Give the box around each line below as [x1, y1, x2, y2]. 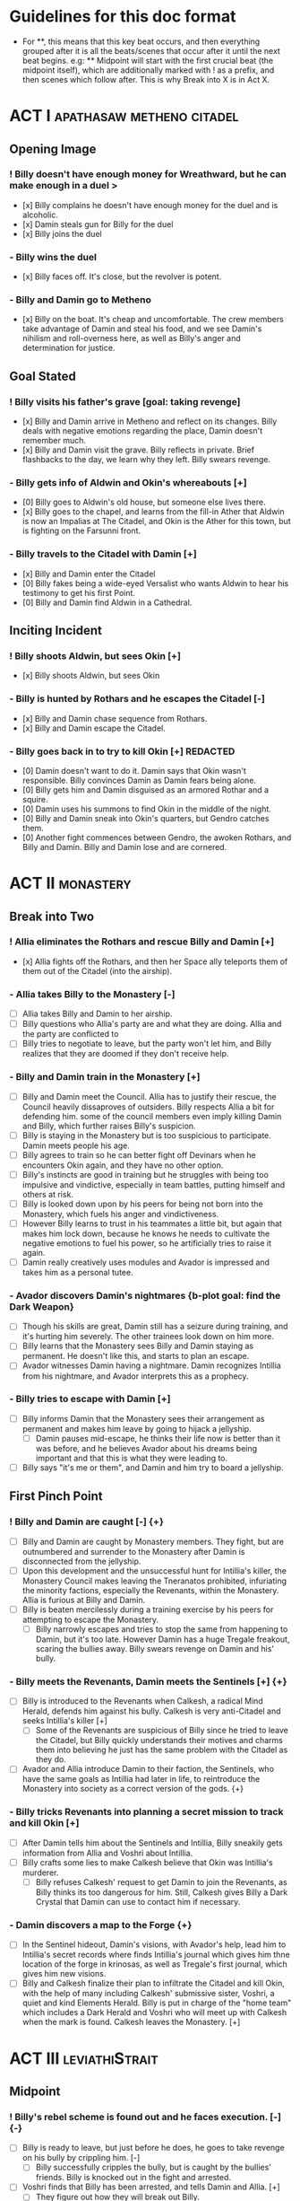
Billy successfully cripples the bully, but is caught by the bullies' [35, 2162, 271, 2173]
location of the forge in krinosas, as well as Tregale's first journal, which [21, 1959, 288, 1969]
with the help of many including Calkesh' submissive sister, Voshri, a [21, 1988, 275, 1999]
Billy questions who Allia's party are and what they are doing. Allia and [21, 1019, 282, 1030]
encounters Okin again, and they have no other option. [21, 1160, 224, 1171]
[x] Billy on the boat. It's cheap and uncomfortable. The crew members [21, 314, 284, 325]
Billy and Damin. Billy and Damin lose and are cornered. [21, 841, 227, 852]
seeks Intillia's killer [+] [21, 1715, 107, 1726]
